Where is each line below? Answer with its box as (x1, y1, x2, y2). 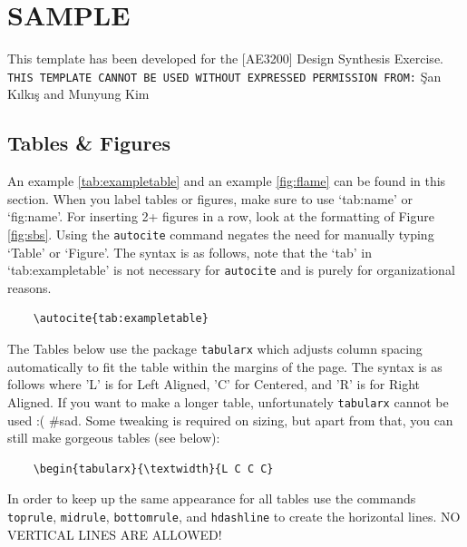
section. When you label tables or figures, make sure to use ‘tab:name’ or (7, 189, 413, 208)
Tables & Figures (7, 129, 171, 157)
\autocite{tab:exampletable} (33, 312, 209, 326)
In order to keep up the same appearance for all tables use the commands (7, 489, 416, 508)
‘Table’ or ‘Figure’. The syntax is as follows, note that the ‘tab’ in (7, 242, 372, 261)
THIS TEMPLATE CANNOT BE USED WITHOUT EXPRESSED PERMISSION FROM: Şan (7, 66, 442, 85)
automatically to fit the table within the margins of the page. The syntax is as (7, 357, 443, 376)
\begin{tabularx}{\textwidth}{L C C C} (33, 462, 274, 475)
